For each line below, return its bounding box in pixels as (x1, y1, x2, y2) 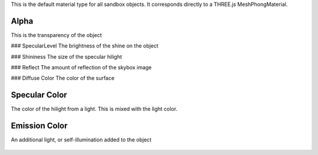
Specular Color (11, 90, 67, 100)
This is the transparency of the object (11, 31, 102, 38)
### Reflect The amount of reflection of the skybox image (11, 64, 152, 71)
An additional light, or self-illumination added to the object (11, 136, 152, 143)
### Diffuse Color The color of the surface (11, 75, 115, 82)
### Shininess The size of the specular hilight (11, 53, 122, 60)
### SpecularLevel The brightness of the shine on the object (11, 42, 159, 49)
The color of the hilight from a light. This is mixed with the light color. (11, 106, 178, 113)
